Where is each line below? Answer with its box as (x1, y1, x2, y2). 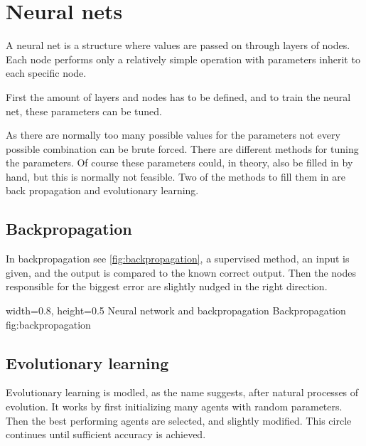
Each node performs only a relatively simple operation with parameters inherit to (6, 51, 360, 66)
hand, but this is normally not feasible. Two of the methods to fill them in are (6, 169, 345, 184)
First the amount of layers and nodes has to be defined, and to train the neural (6, 89, 351, 104)
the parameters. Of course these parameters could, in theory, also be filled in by (6, 155, 353, 170)
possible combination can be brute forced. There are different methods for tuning (6, 141, 359, 156)
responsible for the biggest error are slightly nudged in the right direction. (6, 279, 328, 294)
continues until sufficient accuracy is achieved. (6, 427, 206, 442)
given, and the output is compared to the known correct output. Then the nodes (6, 265, 357, 280)
